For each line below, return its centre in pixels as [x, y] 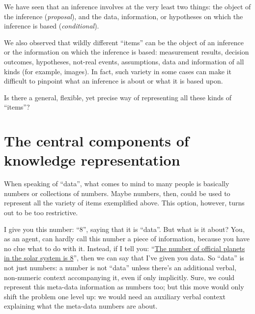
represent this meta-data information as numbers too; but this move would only [124, 287]
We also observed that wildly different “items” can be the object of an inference [124, 42]
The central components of [97, 141]
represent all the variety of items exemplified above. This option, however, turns [124, 203]
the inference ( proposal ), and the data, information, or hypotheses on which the [124, 16]
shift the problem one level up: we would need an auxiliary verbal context [115, 296]
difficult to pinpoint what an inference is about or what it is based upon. [113, 81]
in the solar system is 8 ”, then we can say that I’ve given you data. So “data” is [124, 258]
